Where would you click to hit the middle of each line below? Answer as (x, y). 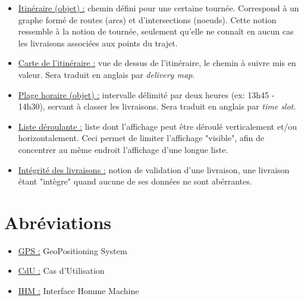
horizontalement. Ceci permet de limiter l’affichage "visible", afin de (141, 138)
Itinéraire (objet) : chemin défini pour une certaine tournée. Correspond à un (159, 8)
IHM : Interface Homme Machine (79, 291)
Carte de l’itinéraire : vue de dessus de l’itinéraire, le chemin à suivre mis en (157, 63)
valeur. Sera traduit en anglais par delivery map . (106, 74)
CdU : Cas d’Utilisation (61, 271)
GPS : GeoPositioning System (73, 250)
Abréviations (58, 222)
